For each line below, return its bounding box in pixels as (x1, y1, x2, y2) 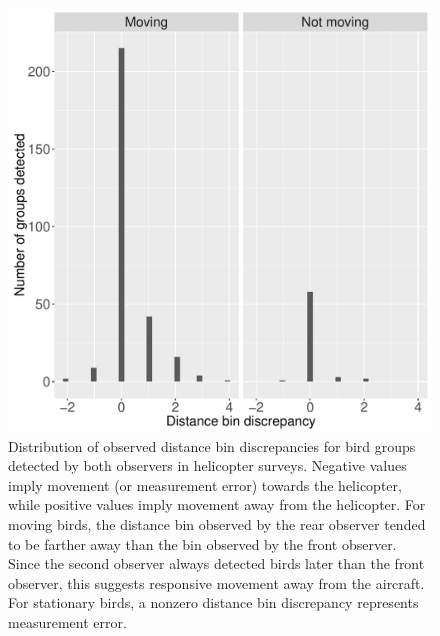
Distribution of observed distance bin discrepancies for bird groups (8, 435, 416, 456)
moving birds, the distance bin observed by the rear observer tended (8, 513, 426, 534)
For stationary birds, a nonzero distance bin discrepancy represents (8, 592, 419, 613)
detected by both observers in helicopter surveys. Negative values (8, 455, 407, 476)
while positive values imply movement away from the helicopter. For (8, 494, 426, 515)
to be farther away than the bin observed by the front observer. (8, 533, 397, 554)
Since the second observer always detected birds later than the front (8, 553, 425, 574)
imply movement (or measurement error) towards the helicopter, (8, 474, 402, 495)
